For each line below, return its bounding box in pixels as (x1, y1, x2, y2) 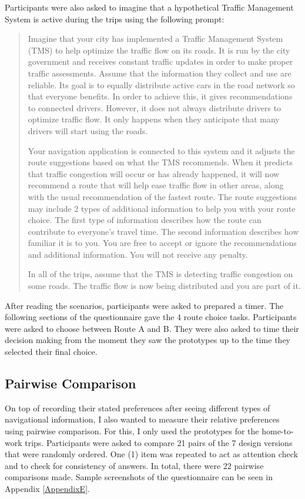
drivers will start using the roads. (28, 124, 148, 137)
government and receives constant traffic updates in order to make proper (28, 55, 293, 68)
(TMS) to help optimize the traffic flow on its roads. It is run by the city (28, 44, 290, 56)
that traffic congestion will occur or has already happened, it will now (28, 167, 280, 179)
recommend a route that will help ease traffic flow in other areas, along (28, 179, 284, 191)
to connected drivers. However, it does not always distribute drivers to (28, 101, 281, 114)
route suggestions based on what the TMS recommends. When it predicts (28, 156, 293, 168)
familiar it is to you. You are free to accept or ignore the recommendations (28, 237, 297, 249)
